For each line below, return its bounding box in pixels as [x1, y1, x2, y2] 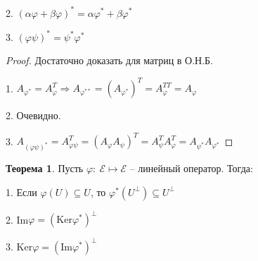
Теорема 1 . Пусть [6, 161, 84, 176]
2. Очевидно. [6, 108, 61, 123]
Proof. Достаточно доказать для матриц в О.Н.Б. [6, 53, 214, 68]
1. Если [6, 184, 37, 199]
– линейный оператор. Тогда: [129, 161, 253, 176]
